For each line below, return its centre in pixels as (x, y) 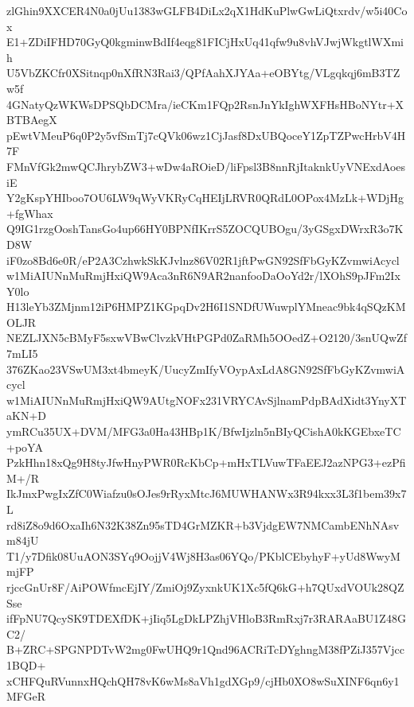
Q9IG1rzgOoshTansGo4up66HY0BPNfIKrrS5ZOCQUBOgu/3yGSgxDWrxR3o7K (205, 229)
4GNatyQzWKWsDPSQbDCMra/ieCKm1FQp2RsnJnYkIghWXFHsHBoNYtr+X (205, 104)
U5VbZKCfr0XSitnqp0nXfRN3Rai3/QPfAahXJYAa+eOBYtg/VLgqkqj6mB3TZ (203, 73)
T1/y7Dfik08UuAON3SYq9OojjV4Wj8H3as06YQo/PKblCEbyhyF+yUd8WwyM (203, 555)
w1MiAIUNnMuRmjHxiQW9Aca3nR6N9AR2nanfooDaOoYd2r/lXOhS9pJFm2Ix (203, 276)
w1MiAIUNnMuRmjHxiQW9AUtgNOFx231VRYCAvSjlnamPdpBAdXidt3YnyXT (207, 400)
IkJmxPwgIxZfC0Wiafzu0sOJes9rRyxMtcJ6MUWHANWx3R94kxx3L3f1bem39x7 (207, 493)
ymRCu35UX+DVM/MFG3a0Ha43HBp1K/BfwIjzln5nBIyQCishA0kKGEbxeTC (204, 431)
